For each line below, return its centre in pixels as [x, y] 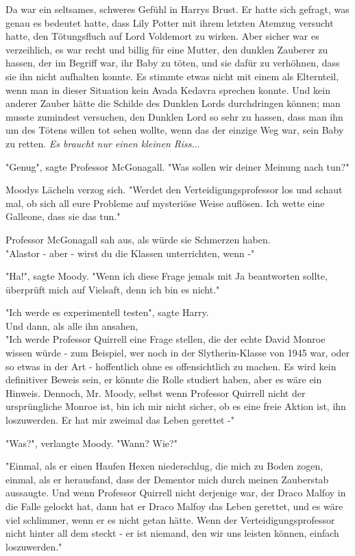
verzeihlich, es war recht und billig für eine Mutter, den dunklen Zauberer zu [167, 49]
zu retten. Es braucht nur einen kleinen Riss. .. [103, 143]
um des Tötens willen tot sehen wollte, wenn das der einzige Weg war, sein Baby [175, 130]
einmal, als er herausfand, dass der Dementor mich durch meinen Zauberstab [167, 479]
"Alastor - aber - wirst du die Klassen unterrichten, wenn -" [130, 253]
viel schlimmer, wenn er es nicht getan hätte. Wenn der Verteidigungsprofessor [170, 519]
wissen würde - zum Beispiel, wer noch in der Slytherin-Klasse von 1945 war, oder [178, 353]
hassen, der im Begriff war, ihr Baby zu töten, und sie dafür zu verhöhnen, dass [173, 63]
